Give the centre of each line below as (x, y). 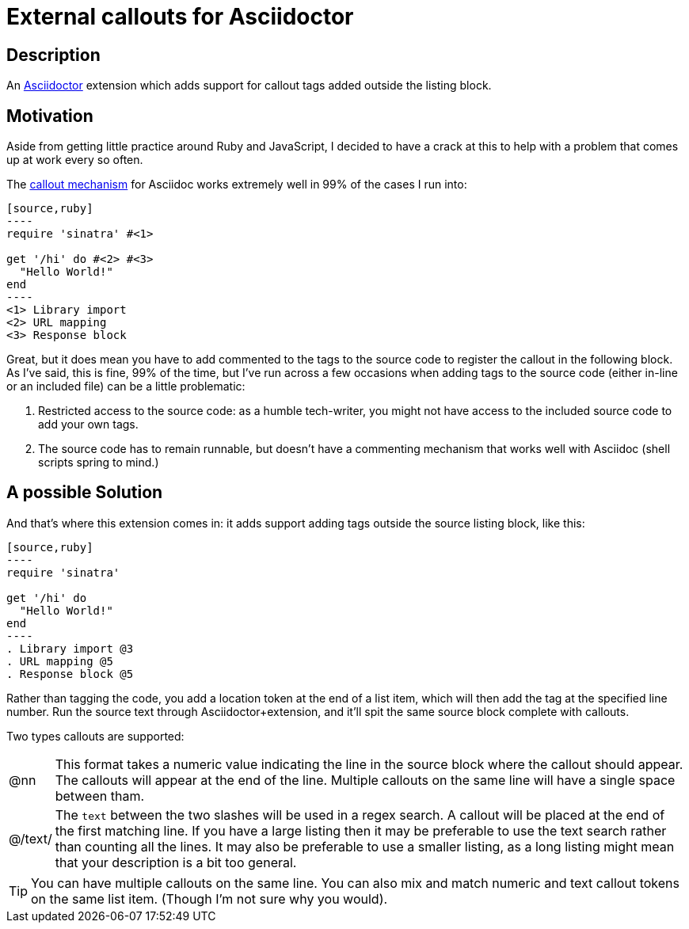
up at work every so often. (75, 160)
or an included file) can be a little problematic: (126, 386)
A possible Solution (85, 493)
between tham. (99, 796)
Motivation (50, 116)
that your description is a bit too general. (176, 862)
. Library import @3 (70, 648)
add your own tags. (88, 425)
